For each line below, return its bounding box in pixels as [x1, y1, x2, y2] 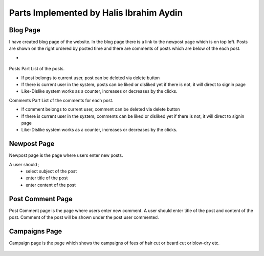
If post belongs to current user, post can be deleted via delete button [21, 75, 160, 81]
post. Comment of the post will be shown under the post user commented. [9, 214, 159, 220]
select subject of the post [25, 169, 77, 174]
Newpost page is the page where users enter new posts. [9, 152, 123, 158]
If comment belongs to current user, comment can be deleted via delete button [21, 107, 180, 112]
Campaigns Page [9, 227, 62, 235]
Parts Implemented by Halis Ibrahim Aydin [9, 7, 183, 18]
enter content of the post [25, 182, 76, 188]
